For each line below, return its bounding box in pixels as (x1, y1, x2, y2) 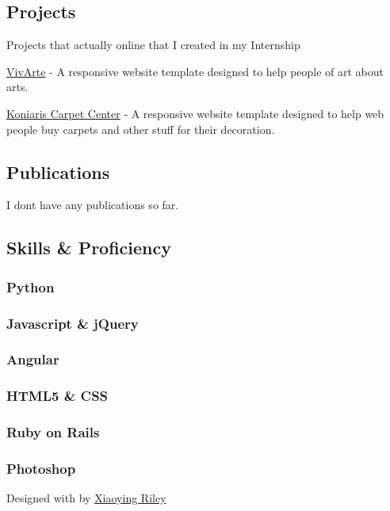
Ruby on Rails (6, 422, 100, 442)
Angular (6, 349, 59, 369)
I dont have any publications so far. (6, 196, 179, 213)
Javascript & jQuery (6, 313, 139, 333)
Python (6, 276, 55, 296)
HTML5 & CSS (6, 386, 109, 406)
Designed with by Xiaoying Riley (6, 490, 166, 506)
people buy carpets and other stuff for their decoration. (6, 120, 275, 137)
